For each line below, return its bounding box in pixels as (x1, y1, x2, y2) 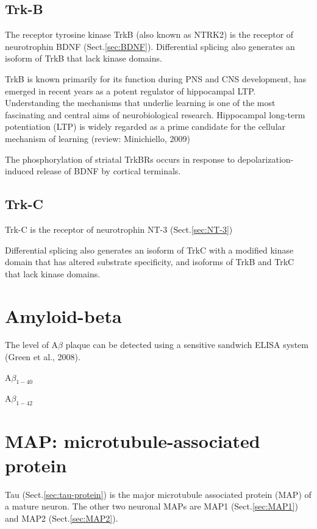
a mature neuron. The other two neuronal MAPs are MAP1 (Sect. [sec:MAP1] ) (5, 500, 298, 513)
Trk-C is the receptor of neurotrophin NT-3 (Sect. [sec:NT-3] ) (5, 222, 233, 235)
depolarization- (237, 152, 294, 165)
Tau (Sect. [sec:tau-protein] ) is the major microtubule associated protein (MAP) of (5, 488, 312, 500)
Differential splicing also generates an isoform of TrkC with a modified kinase (5, 243, 294, 256)
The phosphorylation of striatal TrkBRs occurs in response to (5, 152, 235, 165)
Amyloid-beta (5, 303, 122, 328)
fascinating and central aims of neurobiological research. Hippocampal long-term (5, 108, 305, 121)
